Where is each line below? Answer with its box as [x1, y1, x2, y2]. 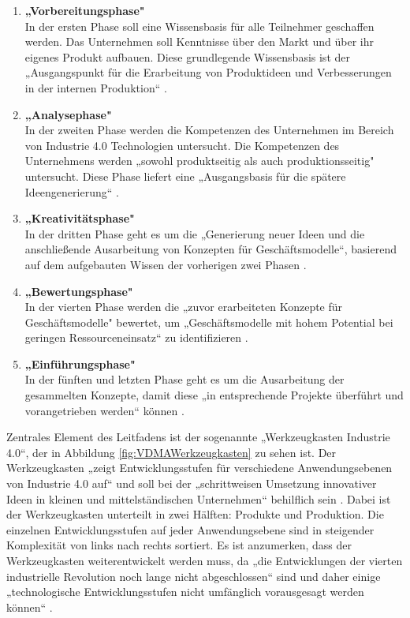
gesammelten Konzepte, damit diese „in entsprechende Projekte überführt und [24, 387, 404, 403]
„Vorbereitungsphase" [24, 2, 145, 18]
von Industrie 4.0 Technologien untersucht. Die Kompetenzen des [24, 137, 340, 153]
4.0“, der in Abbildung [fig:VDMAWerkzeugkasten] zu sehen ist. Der [6, 444, 337, 460]
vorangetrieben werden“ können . [24, 402, 184, 418]
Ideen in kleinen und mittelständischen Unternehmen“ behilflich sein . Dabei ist [6, 490, 391, 507]
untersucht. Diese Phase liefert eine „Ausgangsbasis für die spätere [24, 167, 346, 184]
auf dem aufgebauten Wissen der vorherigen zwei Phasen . [24, 256, 307, 272]
